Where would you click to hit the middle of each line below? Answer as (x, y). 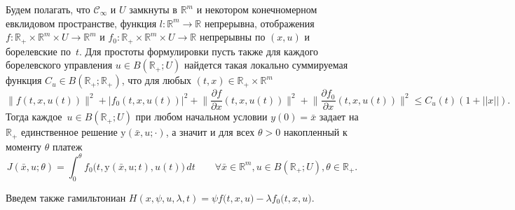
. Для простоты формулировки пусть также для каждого (199, 51)
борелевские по (38, 51)
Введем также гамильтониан (66, 197)
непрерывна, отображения (259, 23)
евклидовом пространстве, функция (81, 23)
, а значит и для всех (210, 132)
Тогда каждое (34, 117)
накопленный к (315, 132)
